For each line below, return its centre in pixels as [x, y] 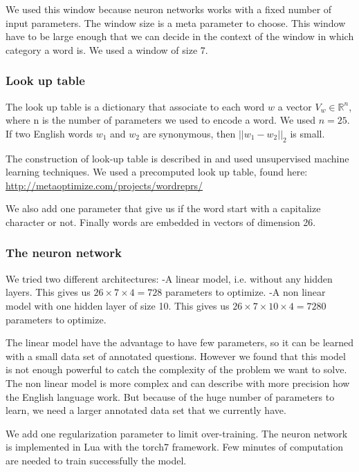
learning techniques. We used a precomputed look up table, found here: [157, 172]
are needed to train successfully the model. [96, 460]
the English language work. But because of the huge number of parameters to [170, 396]
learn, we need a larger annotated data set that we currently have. [146, 410]
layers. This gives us [48, 292]
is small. [307, 133]
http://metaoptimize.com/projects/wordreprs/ [104, 185]
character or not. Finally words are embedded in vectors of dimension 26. [161, 221]
